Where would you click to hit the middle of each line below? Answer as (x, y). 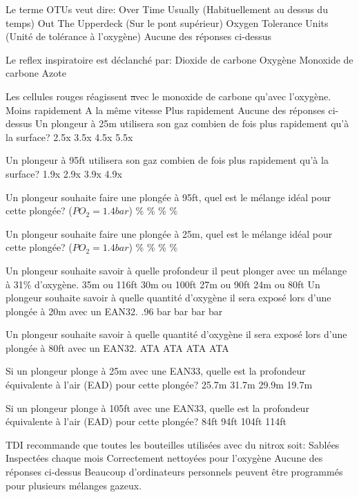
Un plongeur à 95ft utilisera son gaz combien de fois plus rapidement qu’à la (167, 160)
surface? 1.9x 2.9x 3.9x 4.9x (64, 173)
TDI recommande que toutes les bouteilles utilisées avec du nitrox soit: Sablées (173, 444)
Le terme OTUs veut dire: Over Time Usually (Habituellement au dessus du (167, 9)
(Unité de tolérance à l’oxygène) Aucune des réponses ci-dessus (139, 36)
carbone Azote (36, 73)
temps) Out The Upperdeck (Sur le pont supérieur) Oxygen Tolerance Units (167, 22)
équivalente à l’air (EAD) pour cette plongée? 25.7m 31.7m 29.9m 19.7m (159, 385)
